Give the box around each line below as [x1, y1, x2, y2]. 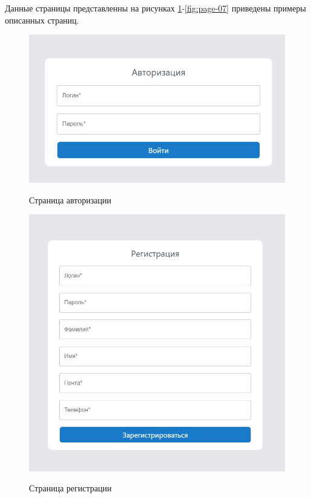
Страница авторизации [29, 193, 112, 206]
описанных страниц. [5, 13, 79, 26]
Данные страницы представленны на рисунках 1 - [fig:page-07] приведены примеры [5, 2, 306, 14]
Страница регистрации [29, 482, 112, 494]
